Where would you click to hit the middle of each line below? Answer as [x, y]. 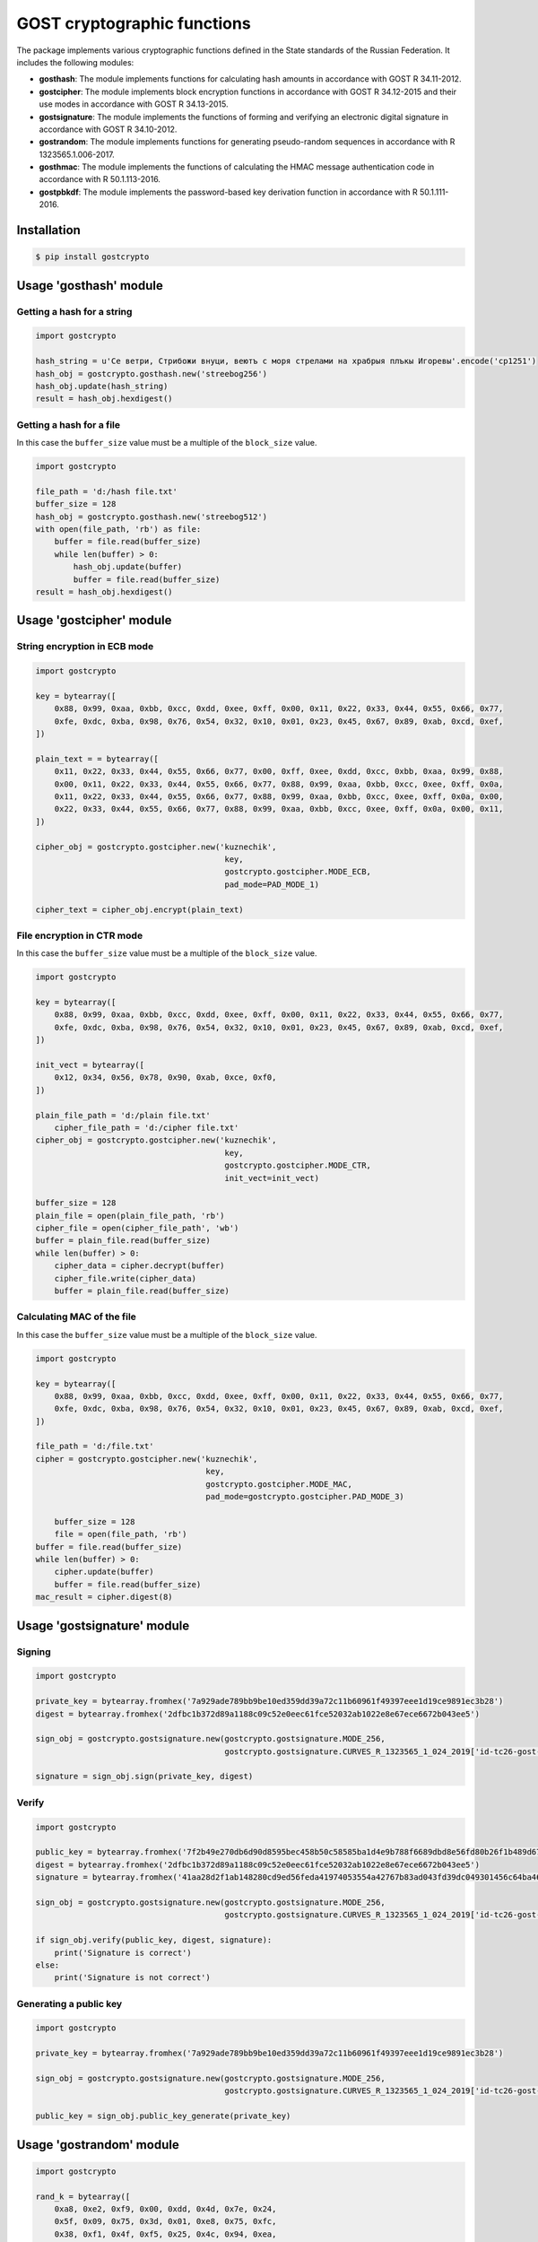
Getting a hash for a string [74, 311]
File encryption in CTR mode [80, 935]
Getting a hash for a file [69, 424]
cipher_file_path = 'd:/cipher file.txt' [147, 1127]
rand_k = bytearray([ [83, 2196]
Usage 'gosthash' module [90, 286]
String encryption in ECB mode [85, 647]
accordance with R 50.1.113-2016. [100, 179]
